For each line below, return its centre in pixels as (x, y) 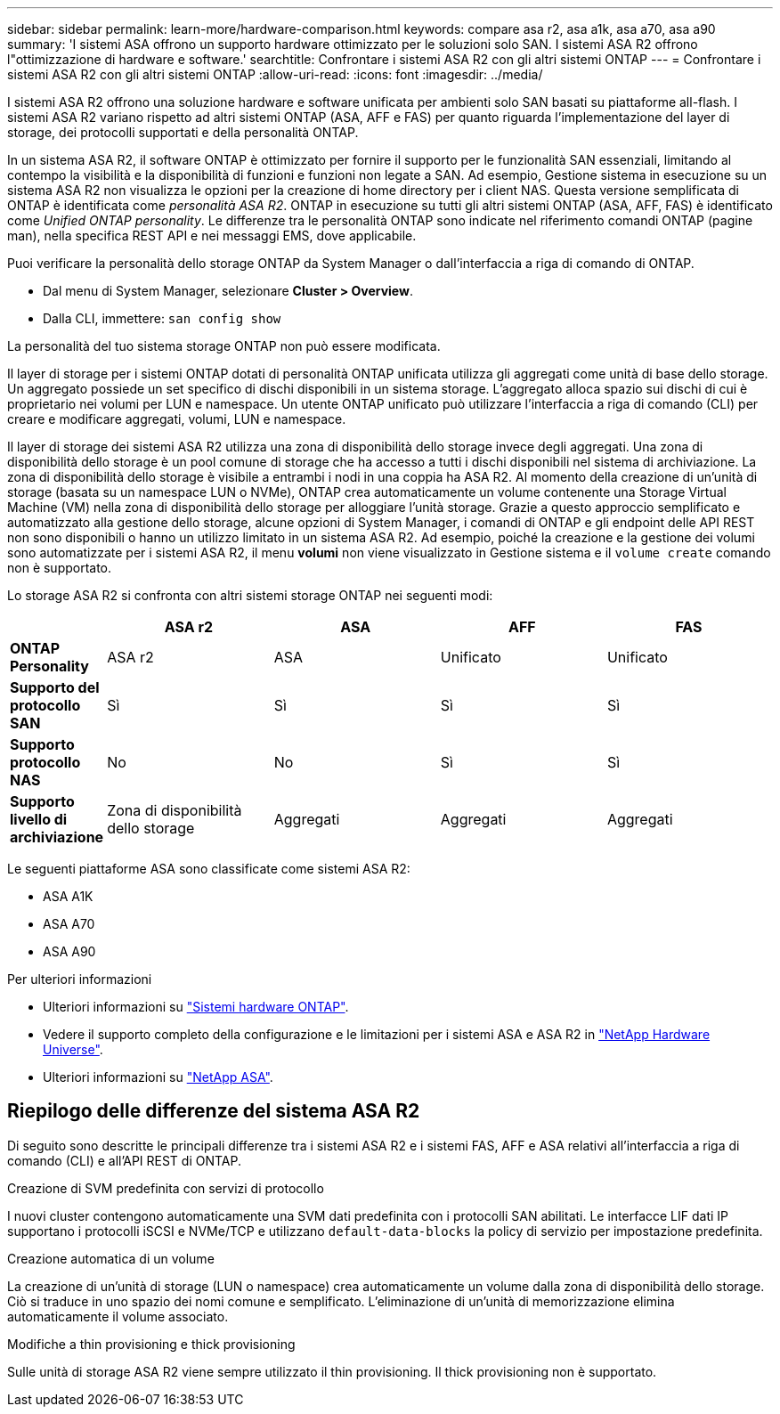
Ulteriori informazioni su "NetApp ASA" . (158, 1077)
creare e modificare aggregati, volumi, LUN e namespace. (177, 419)
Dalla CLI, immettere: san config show (162, 318)
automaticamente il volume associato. (118, 1316)
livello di (39, 819)
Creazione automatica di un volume (111, 1258)
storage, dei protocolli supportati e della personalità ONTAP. (183, 132)
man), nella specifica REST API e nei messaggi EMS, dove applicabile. (212, 236)
